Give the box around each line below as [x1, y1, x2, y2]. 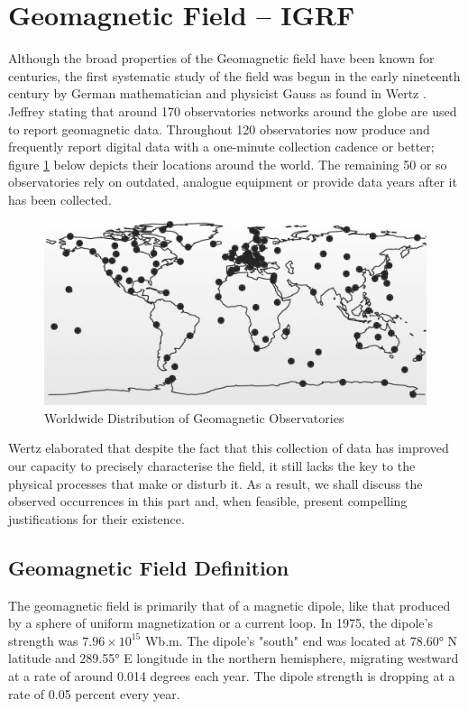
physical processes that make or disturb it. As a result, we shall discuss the [8, 474, 423, 493]
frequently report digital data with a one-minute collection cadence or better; [8, 137, 435, 156]
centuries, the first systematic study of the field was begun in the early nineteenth [8, 66, 461, 85]
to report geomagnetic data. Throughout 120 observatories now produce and [8, 119, 430, 138]
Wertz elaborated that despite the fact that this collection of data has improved [8, 438, 449, 457]
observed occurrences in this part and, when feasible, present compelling [8, 492, 408, 511]
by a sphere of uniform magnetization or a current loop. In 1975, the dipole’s [8, 613, 433, 632]
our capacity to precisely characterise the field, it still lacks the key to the [8, 456, 416, 474]
